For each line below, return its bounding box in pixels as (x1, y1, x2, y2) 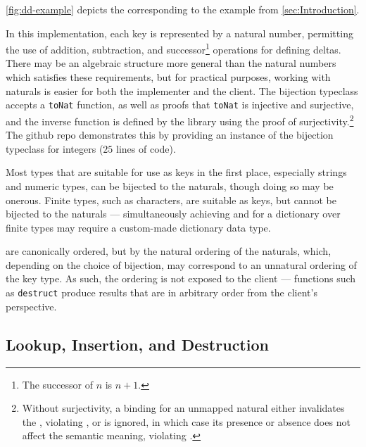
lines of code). (116, 141, 176, 156)
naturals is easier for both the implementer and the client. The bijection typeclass (6, 83, 358, 98)
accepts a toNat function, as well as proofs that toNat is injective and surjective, (6, 97, 354, 112)
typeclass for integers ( (6, 141, 103, 156)
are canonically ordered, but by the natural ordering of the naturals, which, (6, 244, 332, 258)
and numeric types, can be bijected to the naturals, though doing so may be (6, 178, 334, 193)
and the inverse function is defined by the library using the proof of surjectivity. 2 (6, 111, 354, 128)
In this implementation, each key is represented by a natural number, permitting (6, 25, 353, 40)
